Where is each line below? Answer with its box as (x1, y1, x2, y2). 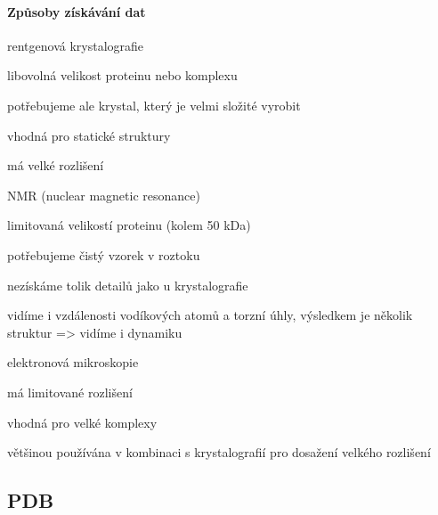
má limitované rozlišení (7, 382, 133, 401)
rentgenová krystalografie (7, 36, 144, 54)
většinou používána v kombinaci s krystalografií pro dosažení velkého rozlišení (7, 443, 431, 462)
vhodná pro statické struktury (7, 126, 171, 144)
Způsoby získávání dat (7, 2, 146, 20)
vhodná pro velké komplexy (7, 413, 158, 431)
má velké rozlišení (7, 156, 104, 175)
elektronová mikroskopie (7, 353, 139, 372)
